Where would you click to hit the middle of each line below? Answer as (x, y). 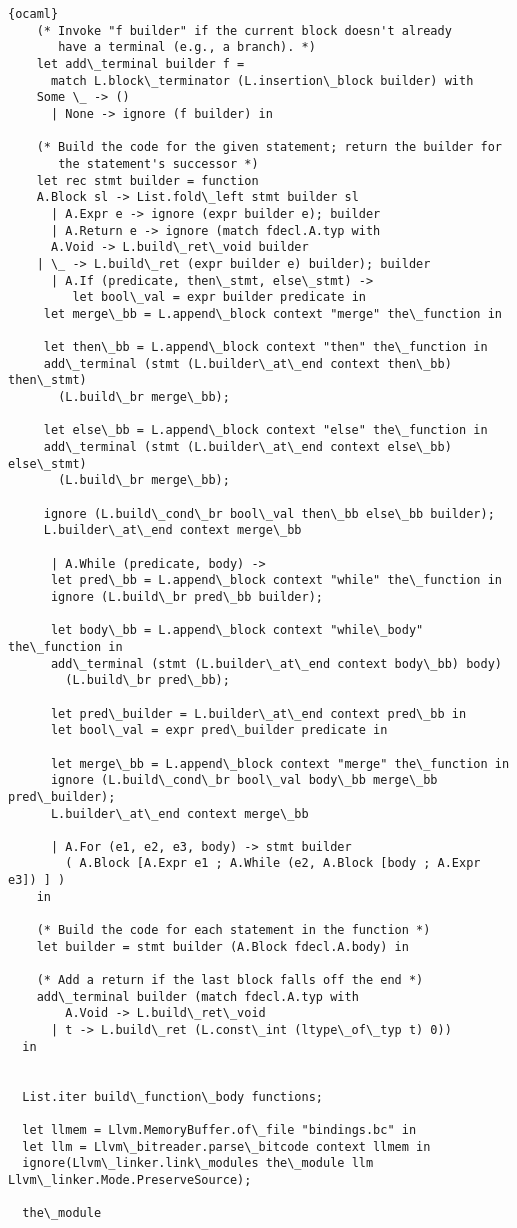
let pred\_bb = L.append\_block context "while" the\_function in (276, 580)
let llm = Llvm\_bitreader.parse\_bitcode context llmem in (226, 1146)
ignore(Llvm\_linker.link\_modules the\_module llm (198, 1163)
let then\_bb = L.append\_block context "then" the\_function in (265, 347)
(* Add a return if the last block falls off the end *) (230, 980)
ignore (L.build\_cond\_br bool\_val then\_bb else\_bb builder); (269, 513)
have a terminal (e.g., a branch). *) (187, 47)
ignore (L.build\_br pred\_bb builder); (186, 596)
